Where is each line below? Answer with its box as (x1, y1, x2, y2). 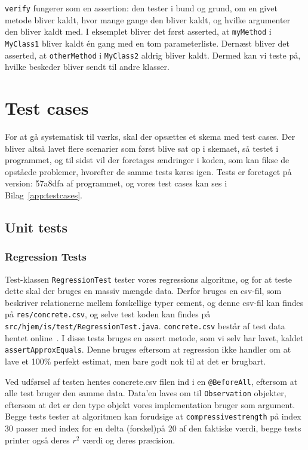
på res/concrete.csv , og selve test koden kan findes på (5, 308, 211, 320)
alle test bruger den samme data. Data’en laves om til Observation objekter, (5, 387, 287, 399)
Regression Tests (5, 249, 87, 264)
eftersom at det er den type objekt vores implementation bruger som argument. (5, 398, 295, 411)
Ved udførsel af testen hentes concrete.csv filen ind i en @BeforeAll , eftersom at (5, 375, 298, 387)
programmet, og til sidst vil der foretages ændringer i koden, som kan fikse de (5, 154, 289, 166)
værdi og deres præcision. (82, 433, 175, 446)
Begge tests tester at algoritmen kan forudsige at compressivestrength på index (5, 410, 301, 423)
